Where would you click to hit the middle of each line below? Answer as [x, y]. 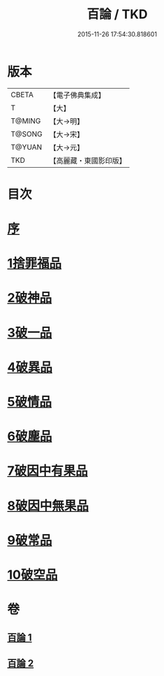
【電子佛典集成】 [77, 95]
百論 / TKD [117, 14]
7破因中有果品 [48, 471]
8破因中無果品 [48, 506]
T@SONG [27, 134]
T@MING [26, 121]
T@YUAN [27, 147]
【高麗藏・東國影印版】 [88, 160]
